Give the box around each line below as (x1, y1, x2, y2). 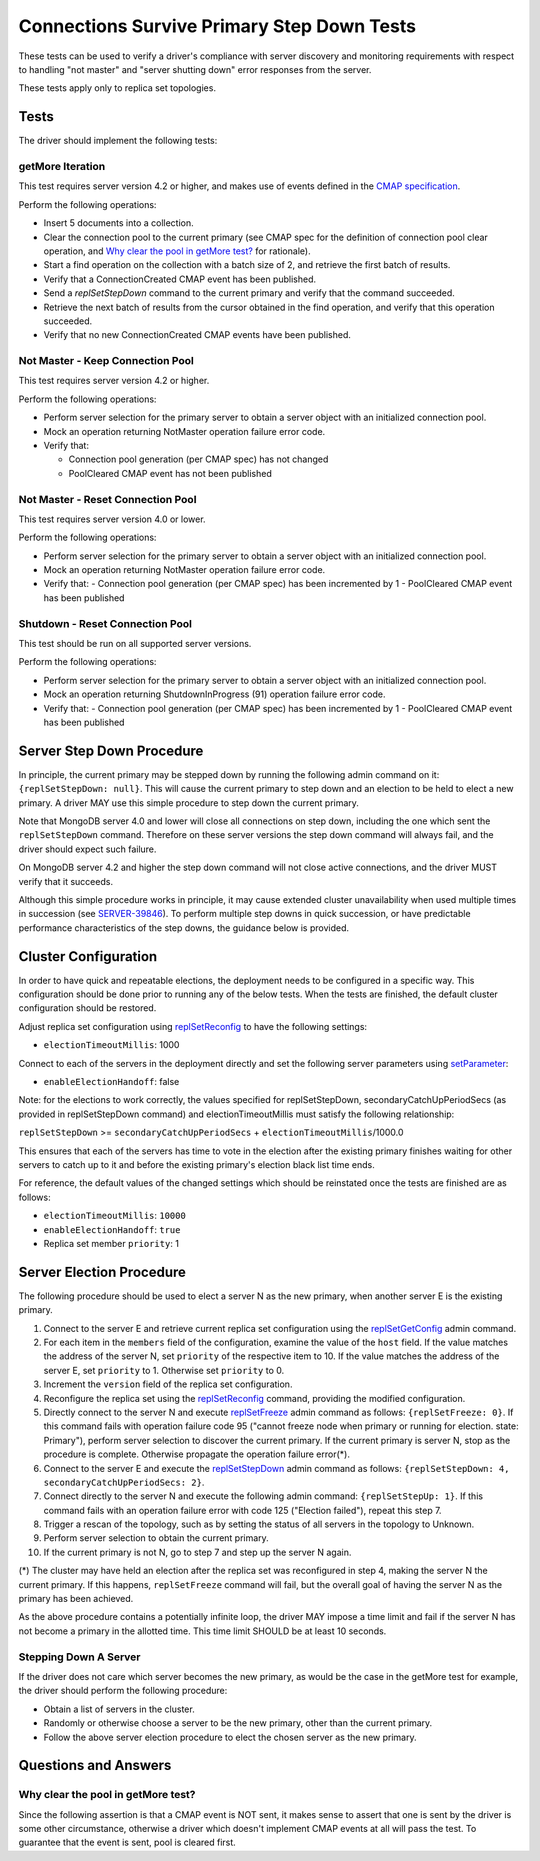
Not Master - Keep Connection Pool (18, 354, 195, 368)
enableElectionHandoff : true (43, 1223, 181, 1235)
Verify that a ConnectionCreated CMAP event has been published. (43, 273, 317, 285)
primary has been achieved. (18, 1593, 134, 1605)
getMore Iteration (18, 160, 106, 173)
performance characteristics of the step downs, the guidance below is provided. (18, 921, 350, 934)
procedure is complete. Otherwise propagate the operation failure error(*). (43, 1448, 350, 1460)
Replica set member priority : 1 (43, 1237, 180, 1249)
